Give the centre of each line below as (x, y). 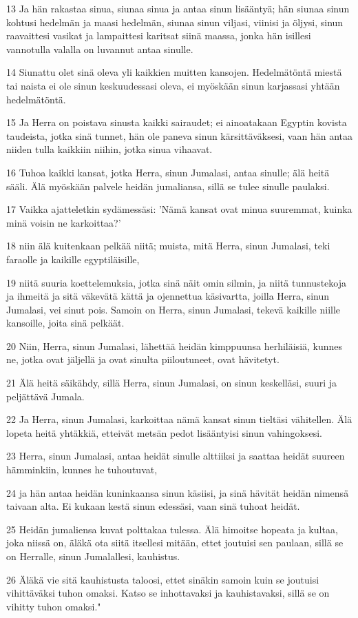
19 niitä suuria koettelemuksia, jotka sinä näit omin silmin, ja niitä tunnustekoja (176, 282)
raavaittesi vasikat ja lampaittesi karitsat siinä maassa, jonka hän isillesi (159, 35)
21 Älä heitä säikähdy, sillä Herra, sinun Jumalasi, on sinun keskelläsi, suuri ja (172, 383)
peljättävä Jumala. (45, 396)
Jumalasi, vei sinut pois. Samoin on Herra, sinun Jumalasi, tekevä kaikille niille (173, 309)
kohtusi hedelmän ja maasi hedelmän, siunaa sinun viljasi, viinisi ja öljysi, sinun (175, 22)
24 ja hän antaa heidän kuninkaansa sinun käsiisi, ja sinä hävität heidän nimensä (178, 492)
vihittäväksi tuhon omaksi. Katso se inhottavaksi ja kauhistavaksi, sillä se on (168, 593)
